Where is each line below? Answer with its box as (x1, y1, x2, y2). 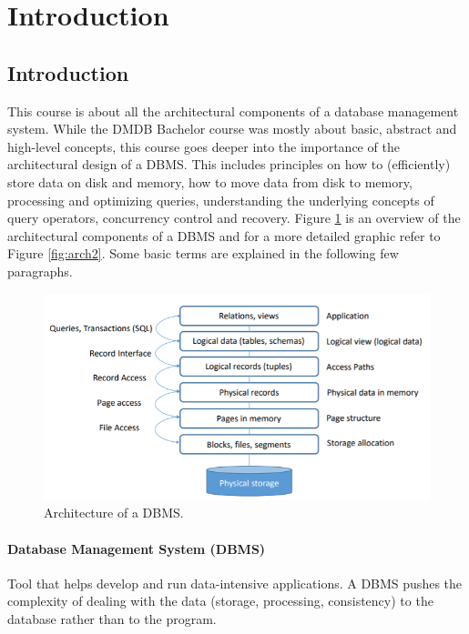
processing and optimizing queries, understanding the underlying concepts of (7, 190, 434, 209)
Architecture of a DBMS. (44, 503, 184, 522)
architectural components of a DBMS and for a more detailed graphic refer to (7, 226, 441, 245)
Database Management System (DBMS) (7, 538, 266, 558)
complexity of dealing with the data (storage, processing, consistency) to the (7, 591, 433, 610)
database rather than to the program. (7, 609, 217, 628)
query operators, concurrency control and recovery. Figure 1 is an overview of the (7, 208, 461, 227)
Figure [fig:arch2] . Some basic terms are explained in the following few (7, 244, 399, 263)
